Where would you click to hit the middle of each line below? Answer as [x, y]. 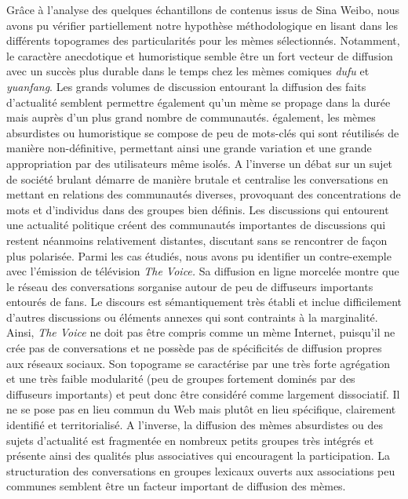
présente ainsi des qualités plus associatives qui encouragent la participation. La [198, 455]
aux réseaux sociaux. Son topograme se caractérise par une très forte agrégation [199, 363]
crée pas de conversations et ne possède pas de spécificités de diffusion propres [194, 348]
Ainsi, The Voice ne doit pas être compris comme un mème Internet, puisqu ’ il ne [201, 332]
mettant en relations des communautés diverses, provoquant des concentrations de [204, 194]
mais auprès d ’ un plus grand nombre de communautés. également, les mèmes [191, 117]
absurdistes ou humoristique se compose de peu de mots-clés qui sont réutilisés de [203, 132]
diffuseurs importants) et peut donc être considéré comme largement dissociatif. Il [203, 393]
